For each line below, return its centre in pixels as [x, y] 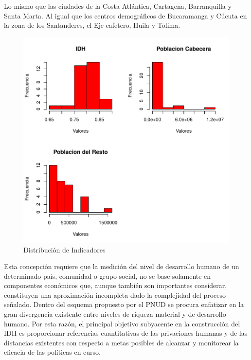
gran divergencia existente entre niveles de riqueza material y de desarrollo [115, 314]
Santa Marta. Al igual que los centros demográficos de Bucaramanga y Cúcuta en [125, 15]
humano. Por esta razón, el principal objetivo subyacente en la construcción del [122, 323]
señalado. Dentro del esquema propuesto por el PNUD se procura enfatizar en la [124, 304]
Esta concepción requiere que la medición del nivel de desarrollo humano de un [122, 266]
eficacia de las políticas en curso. [52, 352]
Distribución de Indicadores [64, 250]
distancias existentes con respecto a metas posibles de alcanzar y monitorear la [121, 342]
